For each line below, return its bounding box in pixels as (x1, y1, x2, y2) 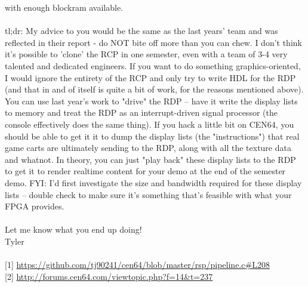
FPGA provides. (5, 200, 64, 212)
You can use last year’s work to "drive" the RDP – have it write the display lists (5, 94, 298, 107)
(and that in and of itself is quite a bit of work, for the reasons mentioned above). (5, 83, 304, 95)
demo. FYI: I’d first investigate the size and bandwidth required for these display (5, 176, 302, 189)
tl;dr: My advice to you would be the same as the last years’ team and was (5, 24, 278, 37)
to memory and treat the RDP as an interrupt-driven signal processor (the (5, 106, 278, 119)
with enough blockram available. (5, 1, 124, 13)
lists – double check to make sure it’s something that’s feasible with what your (5, 188, 292, 200)
